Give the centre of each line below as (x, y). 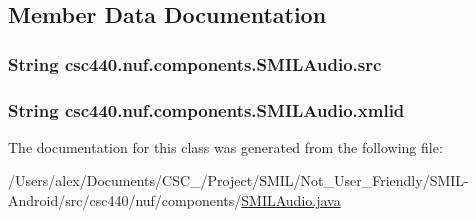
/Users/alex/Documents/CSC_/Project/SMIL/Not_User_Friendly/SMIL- (238, 180)
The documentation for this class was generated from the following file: (225, 146)
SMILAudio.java (291, 200)
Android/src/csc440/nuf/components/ (125, 200)
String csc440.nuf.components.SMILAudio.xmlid (206, 109)
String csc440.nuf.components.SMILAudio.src (195, 63)
